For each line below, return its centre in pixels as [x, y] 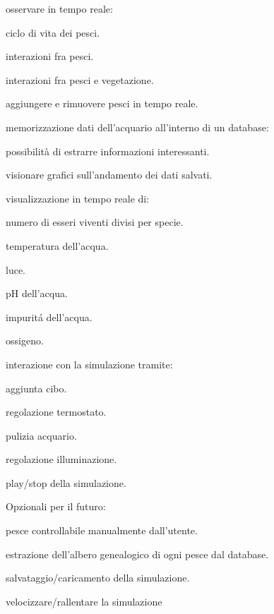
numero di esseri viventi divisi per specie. [95, 222]
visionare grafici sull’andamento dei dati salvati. [109, 175]
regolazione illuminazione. [61, 459]
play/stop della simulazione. [66, 482]
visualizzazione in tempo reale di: [78, 198]
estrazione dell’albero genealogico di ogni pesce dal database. [137, 554]
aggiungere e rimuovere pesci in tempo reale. [102, 103]
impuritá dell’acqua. [49, 317]
